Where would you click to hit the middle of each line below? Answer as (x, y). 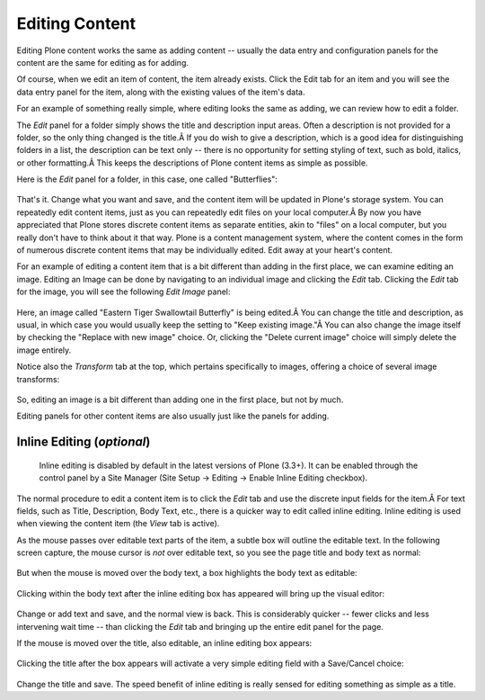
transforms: (38, 379)
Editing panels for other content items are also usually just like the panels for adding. (173, 416)
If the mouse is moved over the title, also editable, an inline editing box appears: (164, 643)
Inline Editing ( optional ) (84, 442)
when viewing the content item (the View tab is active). (118, 524)
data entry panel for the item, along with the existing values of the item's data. (161, 92)
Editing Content (76, 23)
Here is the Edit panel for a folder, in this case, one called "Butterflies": (147, 179)
